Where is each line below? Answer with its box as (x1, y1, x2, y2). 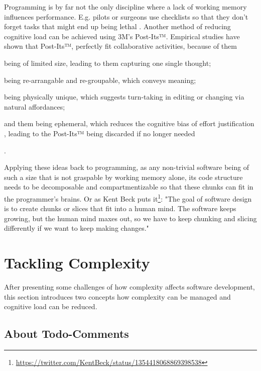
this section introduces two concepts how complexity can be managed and (4, 291, 231, 302)
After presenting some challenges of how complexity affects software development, (4, 282, 255, 292)
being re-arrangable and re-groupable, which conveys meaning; (4, 74, 196, 85)
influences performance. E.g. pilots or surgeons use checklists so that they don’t (4, 11, 248, 22)
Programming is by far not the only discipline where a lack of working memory (4, 2, 247, 12)
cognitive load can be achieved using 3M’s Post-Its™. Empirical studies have (4, 31, 240, 41)
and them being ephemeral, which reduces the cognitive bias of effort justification (4, 118, 254, 129)
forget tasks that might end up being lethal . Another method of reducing (4, 21, 231, 32)
